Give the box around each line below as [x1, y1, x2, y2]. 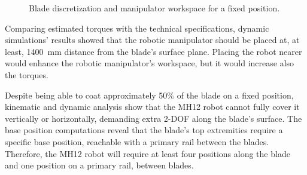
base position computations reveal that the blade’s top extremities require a [5, 124, 283, 136]
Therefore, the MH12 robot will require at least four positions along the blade [5, 147, 290, 159]
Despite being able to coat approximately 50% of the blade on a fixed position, [5, 88, 294, 101]
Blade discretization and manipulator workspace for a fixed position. [29, 2, 280, 14]
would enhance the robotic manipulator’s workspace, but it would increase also [5, 57, 294, 69]
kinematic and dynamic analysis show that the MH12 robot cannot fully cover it [5, 100, 300, 113]
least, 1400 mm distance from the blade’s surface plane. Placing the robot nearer [5, 45, 302, 57]
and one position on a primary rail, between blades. [5, 159, 194, 171]
